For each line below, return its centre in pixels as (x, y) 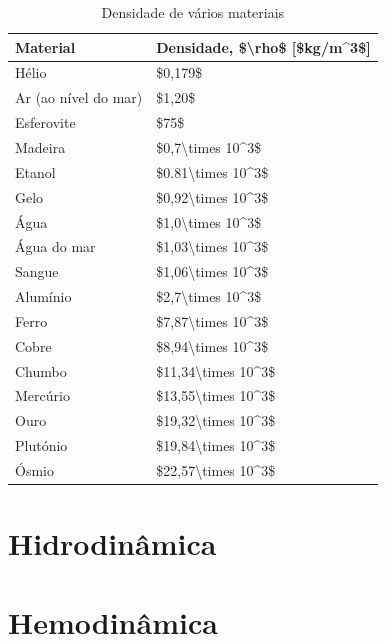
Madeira (40, 146)
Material (45, 46)
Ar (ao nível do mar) (79, 97)
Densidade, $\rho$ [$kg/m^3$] (263, 46)
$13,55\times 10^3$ (216, 395)
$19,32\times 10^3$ (216, 420)
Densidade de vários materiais (193, 12)
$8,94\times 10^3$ (212, 345)
